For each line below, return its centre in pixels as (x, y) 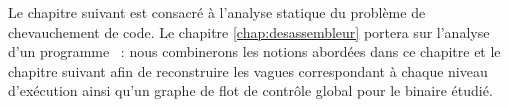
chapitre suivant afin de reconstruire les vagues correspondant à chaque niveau (248, 70)
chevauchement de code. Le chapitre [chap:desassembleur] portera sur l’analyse (249, 31)
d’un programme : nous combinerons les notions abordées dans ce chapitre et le (254, 51)
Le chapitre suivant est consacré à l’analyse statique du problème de (217, 12)
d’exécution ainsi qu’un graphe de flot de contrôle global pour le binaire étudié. (250, 90)
